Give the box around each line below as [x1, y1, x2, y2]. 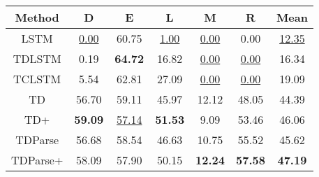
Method [15, 9, 59, 25]
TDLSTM [13, 50, 61, 66]
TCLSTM [13, 71, 61, 87]
